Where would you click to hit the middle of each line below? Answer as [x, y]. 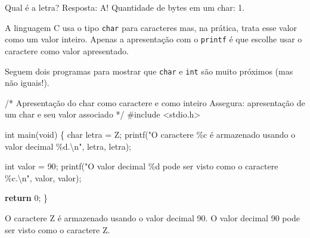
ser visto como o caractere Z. [58, 229]
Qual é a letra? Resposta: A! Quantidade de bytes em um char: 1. [125, 7]
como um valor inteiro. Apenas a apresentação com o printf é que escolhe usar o [154, 39]
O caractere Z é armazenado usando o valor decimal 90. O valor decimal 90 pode [152, 217]
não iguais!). [27, 83]
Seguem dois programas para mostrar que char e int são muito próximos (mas [149, 71]
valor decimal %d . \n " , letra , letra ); [68, 146]
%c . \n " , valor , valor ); [43, 177]
